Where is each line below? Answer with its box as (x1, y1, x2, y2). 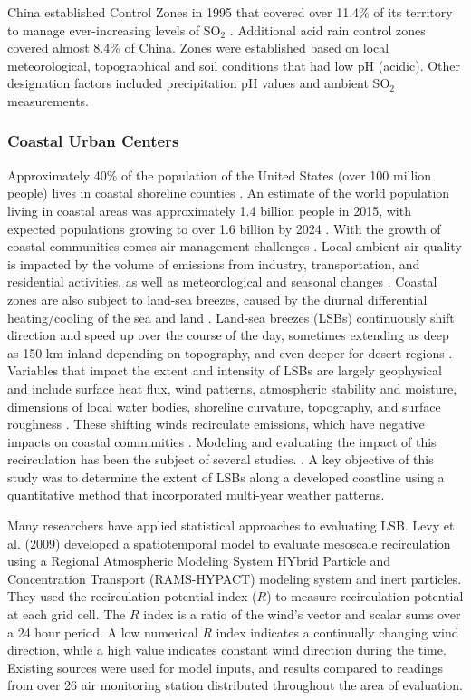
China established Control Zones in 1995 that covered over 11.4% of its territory (7, 3, 453, 21)
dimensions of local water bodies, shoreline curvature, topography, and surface (7, 396, 441, 415)
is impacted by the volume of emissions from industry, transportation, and (7, 254, 420, 273)
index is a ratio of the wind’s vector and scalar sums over (143, 605, 461, 624)
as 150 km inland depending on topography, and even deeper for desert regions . (7, 343, 453, 362)
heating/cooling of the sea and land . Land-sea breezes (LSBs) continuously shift (7, 307, 455, 326)
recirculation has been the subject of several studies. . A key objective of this (7, 450, 434, 469)
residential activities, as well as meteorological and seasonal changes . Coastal (7, 272, 437, 291)
